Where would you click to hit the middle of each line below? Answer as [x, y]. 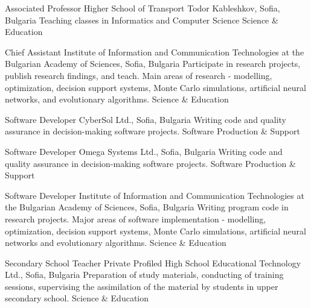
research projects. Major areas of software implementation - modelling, [136, 218]
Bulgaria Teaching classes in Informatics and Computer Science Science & [142, 20]
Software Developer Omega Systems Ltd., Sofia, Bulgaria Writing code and [144, 151]
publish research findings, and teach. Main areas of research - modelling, [139, 75]
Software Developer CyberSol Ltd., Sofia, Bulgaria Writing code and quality [146, 119]
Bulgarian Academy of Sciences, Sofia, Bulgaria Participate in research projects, [153, 64]
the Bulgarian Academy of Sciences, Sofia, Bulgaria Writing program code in [147, 207]
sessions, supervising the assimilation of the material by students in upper [142, 286]
